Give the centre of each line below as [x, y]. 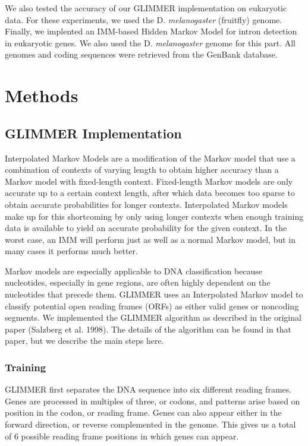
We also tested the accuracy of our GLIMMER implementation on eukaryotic [146, 8]
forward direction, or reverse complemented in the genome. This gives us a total [150, 424]
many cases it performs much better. [71, 251]
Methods [42, 95]
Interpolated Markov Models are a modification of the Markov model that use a [150, 158]
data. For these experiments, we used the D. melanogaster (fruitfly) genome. [144, 19]
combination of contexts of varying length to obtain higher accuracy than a [142, 170]
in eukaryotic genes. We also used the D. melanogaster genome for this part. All [150, 42]
